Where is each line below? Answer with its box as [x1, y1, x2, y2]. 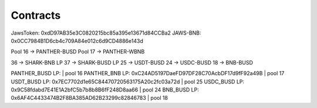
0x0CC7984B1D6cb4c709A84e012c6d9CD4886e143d [11, 37, 143, 44]
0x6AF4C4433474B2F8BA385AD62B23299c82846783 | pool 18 [11, 95, 168, 102]
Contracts [11, 9, 61, 22]
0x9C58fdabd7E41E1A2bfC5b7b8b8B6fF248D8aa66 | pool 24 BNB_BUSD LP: [11, 86, 199, 93]
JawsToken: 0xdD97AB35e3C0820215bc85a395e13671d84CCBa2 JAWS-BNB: [11, 29, 201, 36]
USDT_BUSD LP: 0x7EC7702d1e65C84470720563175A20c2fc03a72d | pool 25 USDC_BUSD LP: [11, 78, 245, 85]
